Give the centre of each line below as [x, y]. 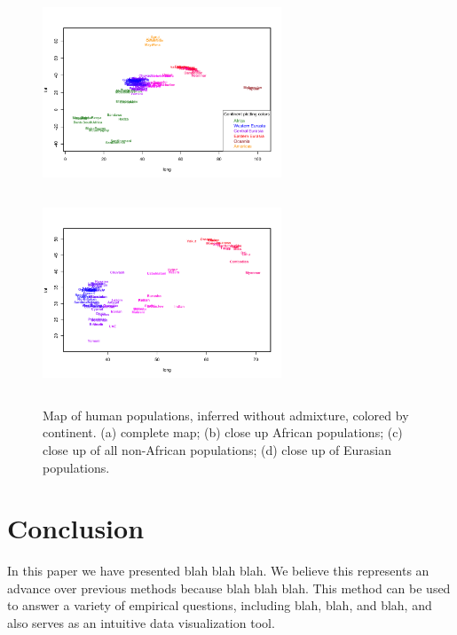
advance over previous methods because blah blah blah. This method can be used [229, 588]
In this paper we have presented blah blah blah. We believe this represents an [218, 571]
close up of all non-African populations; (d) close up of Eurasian [217, 449]
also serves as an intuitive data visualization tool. [141, 623]
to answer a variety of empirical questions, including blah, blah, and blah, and [220, 605]
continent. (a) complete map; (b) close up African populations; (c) [223, 432]
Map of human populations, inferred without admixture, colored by [226, 415]
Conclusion [76, 528]
